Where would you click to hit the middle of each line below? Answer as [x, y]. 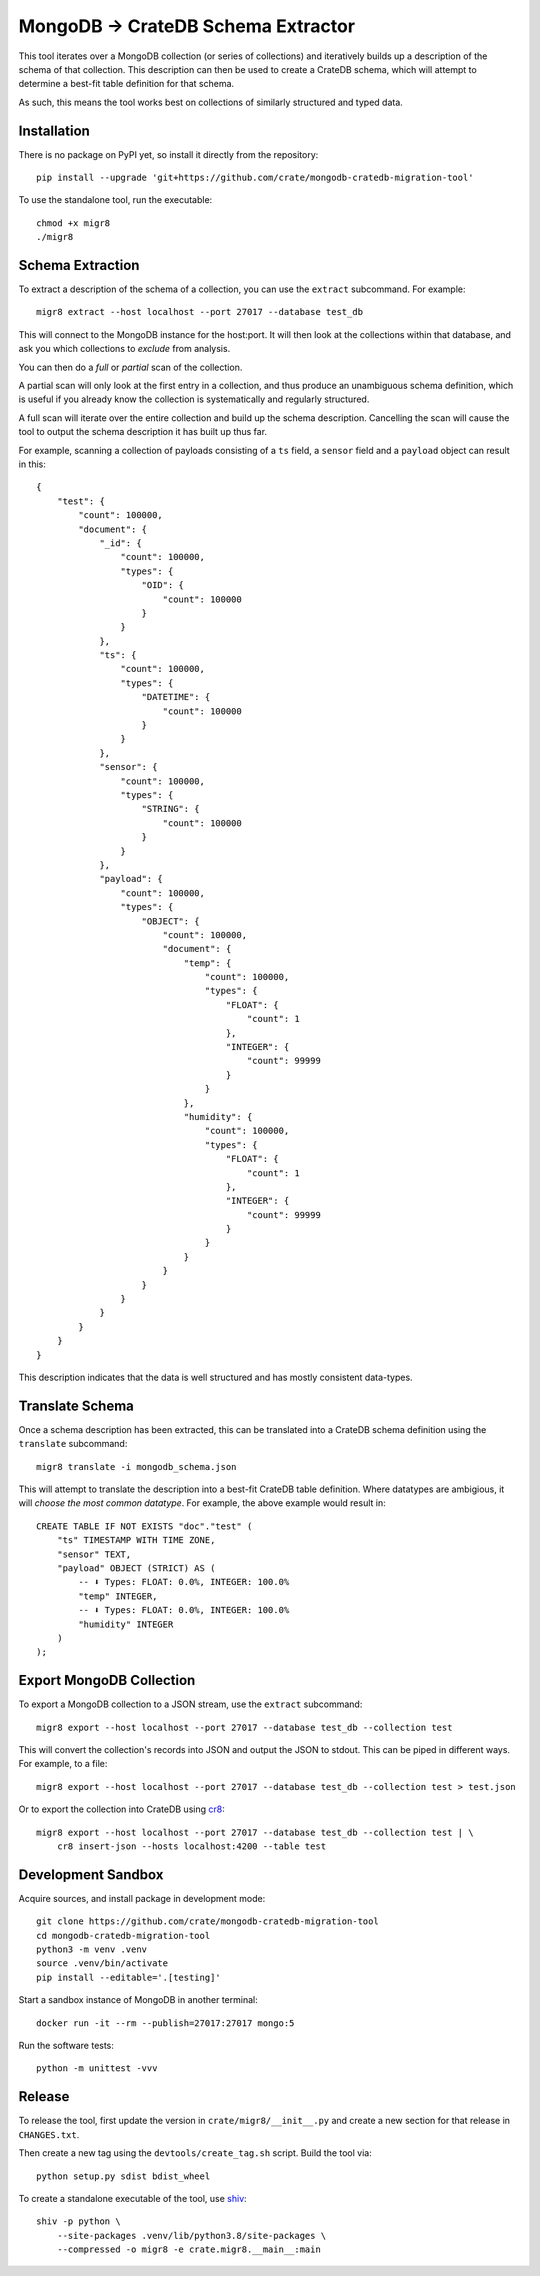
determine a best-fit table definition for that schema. [126, 84]
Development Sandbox [91, 1874]
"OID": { [163, 585]
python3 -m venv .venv [92, 1949]
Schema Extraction [79, 265]
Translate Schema [76, 1405]
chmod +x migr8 [73, 223]
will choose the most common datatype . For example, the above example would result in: [202, 1503]
